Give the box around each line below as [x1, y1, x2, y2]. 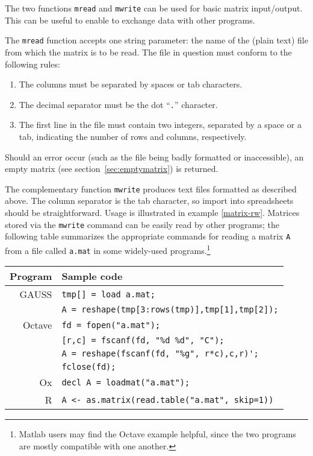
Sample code [61, 269, 123, 283]
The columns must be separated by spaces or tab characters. [19, 78, 243, 90]
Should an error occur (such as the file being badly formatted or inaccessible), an [5, 150, 304, 163]
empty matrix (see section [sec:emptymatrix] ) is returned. [5, 162, 218, 175]
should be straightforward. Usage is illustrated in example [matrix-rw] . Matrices [5, 206, 300, 218]
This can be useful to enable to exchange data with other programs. [5, 13, 255, 26]
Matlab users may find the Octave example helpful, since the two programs [19, 428, 296, 440]
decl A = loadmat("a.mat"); [61, 377, 190, 387]
